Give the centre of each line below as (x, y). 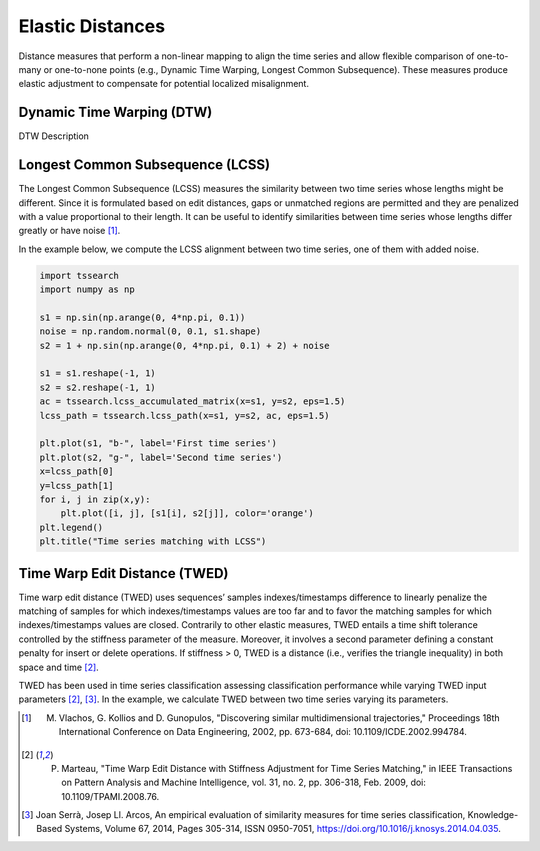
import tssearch (79, 275)
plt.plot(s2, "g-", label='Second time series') (161, 457)
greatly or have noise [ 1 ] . (69, 231)
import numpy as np (87, 289)
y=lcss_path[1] (76, 485)
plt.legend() (71, 527)
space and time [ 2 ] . (58, 667)
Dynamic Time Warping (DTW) (115, 112)
